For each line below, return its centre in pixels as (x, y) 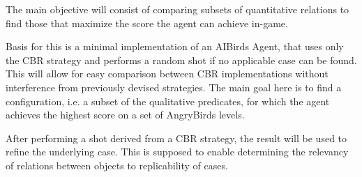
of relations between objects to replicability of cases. (117, 165)
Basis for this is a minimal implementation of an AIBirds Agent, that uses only (175, 46)
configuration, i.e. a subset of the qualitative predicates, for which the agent (168, 101)
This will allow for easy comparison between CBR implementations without (167, 74)
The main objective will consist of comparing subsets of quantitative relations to (178, 9)
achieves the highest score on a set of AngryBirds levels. (125, 115)
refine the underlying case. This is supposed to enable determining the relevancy (177, 152)
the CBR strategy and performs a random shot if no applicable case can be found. (181, 60)
